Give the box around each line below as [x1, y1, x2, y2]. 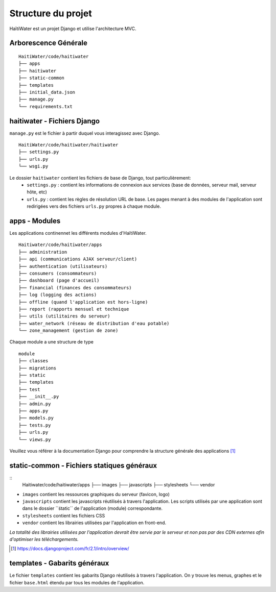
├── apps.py [18, 408, 49, 413]
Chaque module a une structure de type [9, 339, 94, 345]
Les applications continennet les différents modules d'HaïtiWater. [9, 230, 147, 236]
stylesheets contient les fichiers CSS [22, 512, 105, 519]
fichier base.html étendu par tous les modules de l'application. [9, 579, 145, 585]
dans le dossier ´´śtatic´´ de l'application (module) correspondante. [22, 505, 163, 511]
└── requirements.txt [18, 104, 73, 109]
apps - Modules [9, 216, 61, 225]
